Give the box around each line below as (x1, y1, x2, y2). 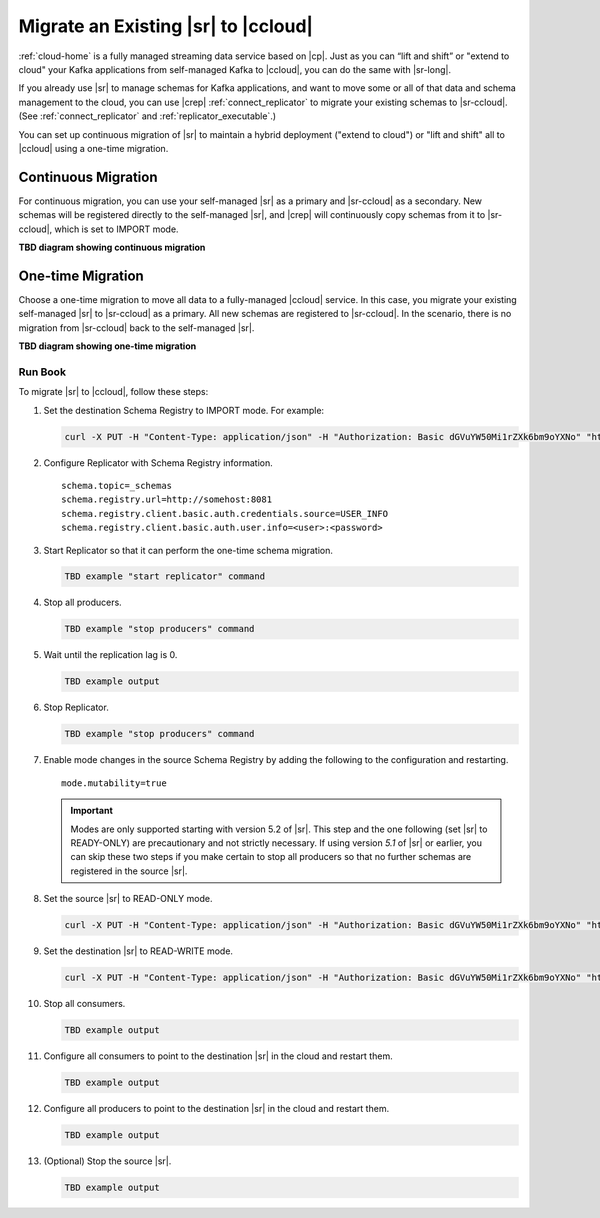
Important (70, 805, 114, 817)
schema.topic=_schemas (61, 480, 173, 491)
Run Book (18, 365, 67, 379)
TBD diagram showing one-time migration (18, 340, 197, 352)
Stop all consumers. (43, 998, 126, 1010)
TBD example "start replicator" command (64, 571, 265, 582)
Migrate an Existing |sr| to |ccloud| (18, 15, 314, 37)
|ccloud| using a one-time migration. (18, 142, 169, 154)
